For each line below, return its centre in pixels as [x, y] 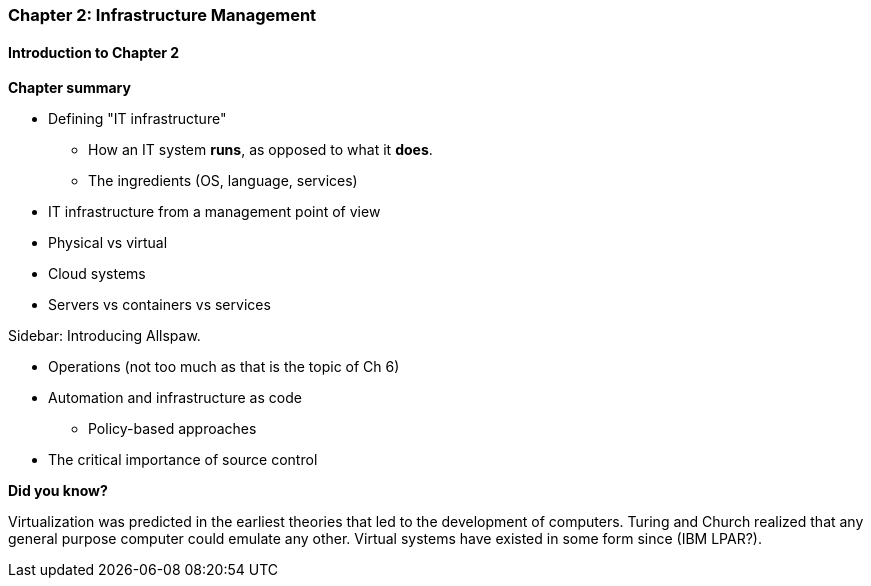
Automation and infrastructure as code [175, 398]
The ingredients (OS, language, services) [223, 181]
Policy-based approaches [172, 429]
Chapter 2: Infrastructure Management [162, 15]
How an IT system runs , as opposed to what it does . [260, 150]
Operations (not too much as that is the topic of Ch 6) [224, 367]
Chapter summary [69, 88]
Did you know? [58, 491]
